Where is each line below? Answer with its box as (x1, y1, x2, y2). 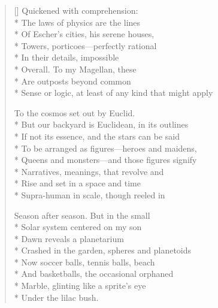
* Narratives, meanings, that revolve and (14, 165, 164, 177)
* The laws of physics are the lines (14, 16, 141, 28)
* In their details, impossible (14, 51, 119, 64)
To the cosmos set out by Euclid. (14, 106, 135, 119)
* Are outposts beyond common (14, 74, 131, 87)
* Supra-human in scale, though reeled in (14, 188, 165, 201)
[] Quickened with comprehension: (14, 4, 138, 16)
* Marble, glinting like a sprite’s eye (14, 279, 146, 292)
